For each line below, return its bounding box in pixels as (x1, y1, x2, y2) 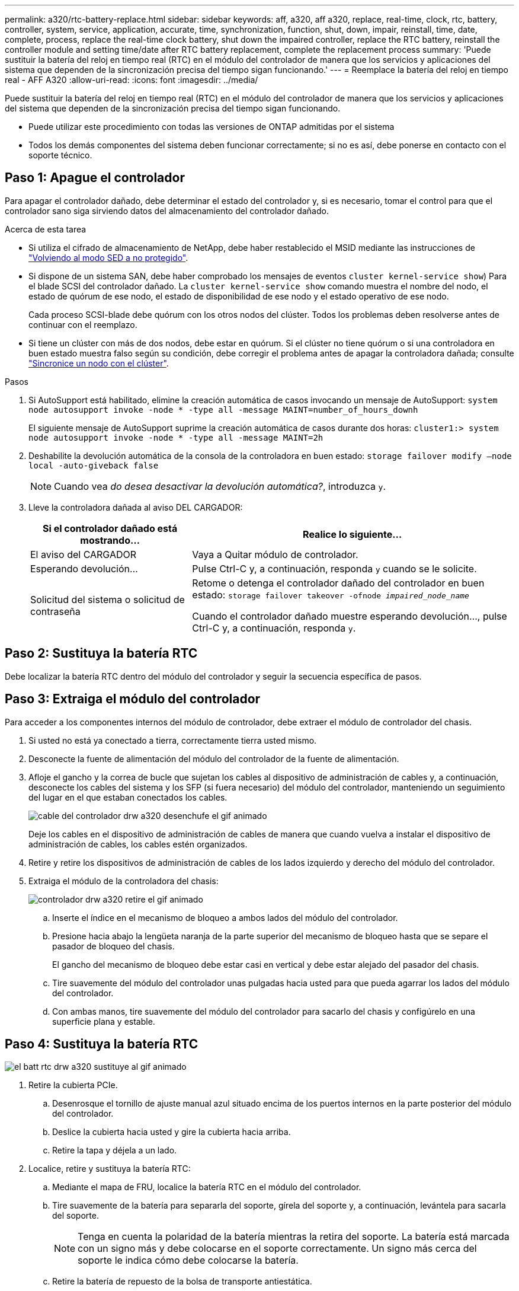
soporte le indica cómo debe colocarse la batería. (78, 1254, 299, 1267)
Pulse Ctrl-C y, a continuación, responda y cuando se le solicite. (192, 562, 477, 575)
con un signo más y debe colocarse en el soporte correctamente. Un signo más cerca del (78, 1242, 477, 1255)
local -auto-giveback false (28, 460, 159, 470)
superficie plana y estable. (52, 1016, 155, 1027)
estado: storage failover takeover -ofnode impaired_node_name (192, 588, 469, 601)
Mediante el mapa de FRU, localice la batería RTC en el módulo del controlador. (52, 1182, 361, 1193)
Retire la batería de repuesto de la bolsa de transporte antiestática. (52, 1276, 312, 1287)
